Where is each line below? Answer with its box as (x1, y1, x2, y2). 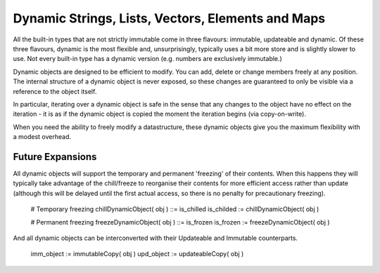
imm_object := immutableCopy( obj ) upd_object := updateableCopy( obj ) (30, 250, 244, 258)
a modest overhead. (13, 133, 72, 141)
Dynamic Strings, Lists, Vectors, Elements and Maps (13, 11, 326, 26)
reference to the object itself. (13, 87, 97, 95)
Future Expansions (13, 151, 97, 163)
